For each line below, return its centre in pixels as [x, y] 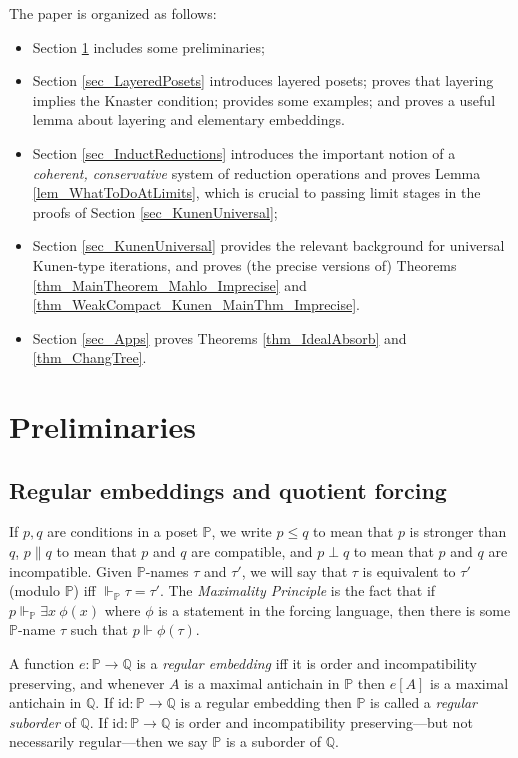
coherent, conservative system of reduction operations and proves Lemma [256, 172]
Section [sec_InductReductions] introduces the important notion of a [244, 152]
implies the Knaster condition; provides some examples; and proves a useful [264, 99]
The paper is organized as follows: [113, 13]
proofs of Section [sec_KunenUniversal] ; [155, 211]
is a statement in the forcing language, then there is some [334, 609]
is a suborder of [273, 741]
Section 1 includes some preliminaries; [148, 46]
